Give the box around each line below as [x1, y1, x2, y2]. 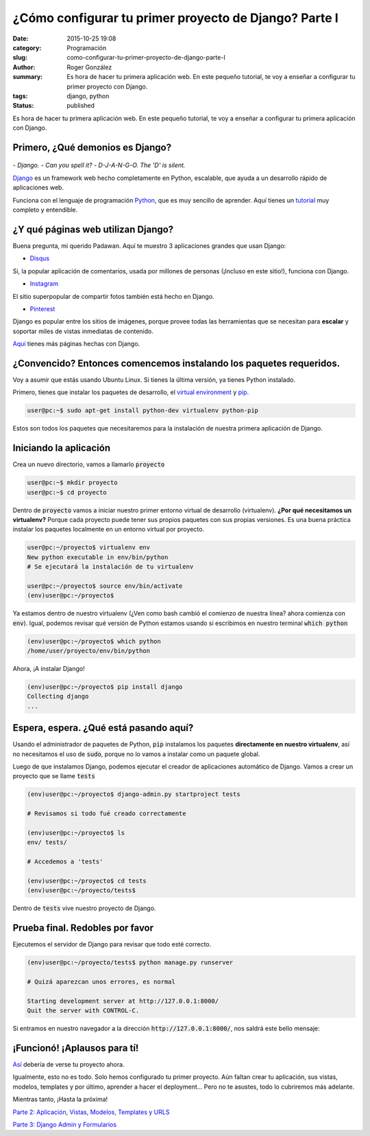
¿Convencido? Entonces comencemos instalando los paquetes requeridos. [12, 357, 341, 369]
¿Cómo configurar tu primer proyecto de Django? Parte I [12, 10, 338, 25]
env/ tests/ [27, 839, 68, 846]
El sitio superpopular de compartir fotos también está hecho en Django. [12, 292, 215, 300]
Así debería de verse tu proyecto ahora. [12, 1060, 125, 1069]
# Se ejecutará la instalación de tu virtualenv [27, 563, 194, 571]
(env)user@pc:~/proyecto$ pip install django [27, 683, 183, 691]
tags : [12, 91, 28, 100]
